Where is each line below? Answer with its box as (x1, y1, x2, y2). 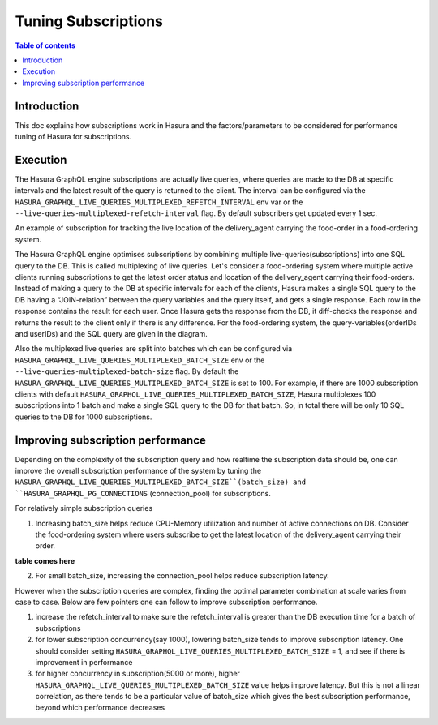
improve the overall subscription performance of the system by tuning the (15, 466, 262, 476)
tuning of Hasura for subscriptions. (15, 132, 132, 142)
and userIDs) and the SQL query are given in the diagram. (15, 329, 208, 338)
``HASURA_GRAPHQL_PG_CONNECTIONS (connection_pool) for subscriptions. (15, 488, 271, 498)
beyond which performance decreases (35, 702, 165, 713)
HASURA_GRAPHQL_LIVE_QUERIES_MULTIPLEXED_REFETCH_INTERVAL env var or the (15, 197, 303, 207)
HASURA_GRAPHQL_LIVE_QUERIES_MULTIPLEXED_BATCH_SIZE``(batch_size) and (15, 478, 307, 487)
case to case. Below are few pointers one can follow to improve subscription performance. (15, 597, 318, 607)
